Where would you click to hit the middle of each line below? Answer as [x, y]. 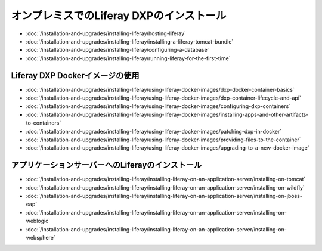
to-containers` [44, 123]
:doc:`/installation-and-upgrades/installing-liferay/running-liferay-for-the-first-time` [128, 58]
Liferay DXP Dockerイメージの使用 [75, 75]
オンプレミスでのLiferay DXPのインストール [119, 16]
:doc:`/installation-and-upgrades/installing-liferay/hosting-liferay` [106, 33]
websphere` [41, 238]
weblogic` [38, 221]
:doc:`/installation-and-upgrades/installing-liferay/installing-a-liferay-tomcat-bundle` [130, 41]
